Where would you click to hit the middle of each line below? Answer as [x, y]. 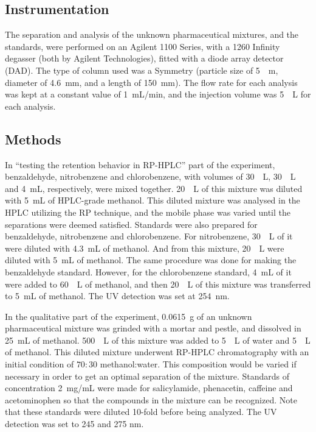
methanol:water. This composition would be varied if [198, 364]
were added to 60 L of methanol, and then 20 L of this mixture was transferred [158, 284]
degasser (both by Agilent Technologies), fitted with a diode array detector [144, 58]
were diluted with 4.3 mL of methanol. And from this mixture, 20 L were [145, 248]
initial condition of [39, 364]
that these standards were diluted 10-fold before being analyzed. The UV [141, 412]
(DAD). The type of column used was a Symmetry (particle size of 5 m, [142, 70]
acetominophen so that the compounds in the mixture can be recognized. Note [151, 399]
